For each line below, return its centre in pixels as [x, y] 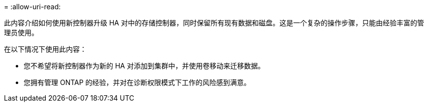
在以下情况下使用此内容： [45, 49]
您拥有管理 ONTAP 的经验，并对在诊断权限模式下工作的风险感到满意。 [137, 82]
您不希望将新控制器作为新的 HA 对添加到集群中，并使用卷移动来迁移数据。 [144, 66]
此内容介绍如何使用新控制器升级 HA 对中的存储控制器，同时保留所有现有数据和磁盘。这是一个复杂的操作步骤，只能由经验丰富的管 [214, 23]
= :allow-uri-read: [32, 7]
